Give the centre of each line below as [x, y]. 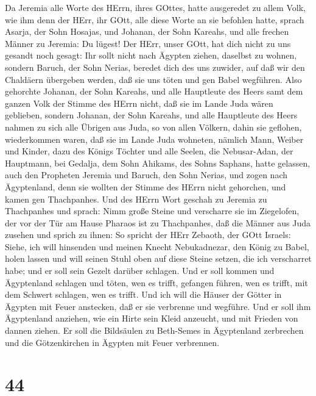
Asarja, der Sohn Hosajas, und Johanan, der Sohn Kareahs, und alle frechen [147, 31]
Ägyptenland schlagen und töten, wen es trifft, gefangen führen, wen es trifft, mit [156, 282]
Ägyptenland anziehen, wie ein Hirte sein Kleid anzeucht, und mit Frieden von [152, 318]
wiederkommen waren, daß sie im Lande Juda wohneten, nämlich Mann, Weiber [154, 139]
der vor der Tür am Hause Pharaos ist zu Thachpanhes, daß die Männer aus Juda [158, 222]
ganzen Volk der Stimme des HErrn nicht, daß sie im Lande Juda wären [139, 103]
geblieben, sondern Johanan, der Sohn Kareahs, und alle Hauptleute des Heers [151, 115]
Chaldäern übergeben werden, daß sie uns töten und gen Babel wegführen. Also [153, 79]
